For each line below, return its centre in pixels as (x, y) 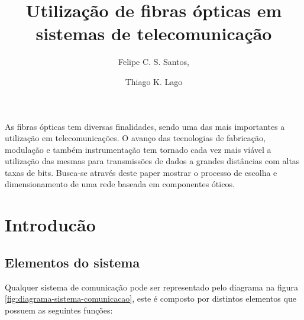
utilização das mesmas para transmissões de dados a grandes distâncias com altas (152, 161)
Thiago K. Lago (154, 81)
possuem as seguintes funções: (59, 310)
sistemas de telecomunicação (154, 33)
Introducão (50, 225)
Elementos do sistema (72, 262)
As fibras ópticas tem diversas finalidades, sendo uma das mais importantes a (145, 126)
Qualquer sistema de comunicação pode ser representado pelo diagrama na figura (151, 287)
